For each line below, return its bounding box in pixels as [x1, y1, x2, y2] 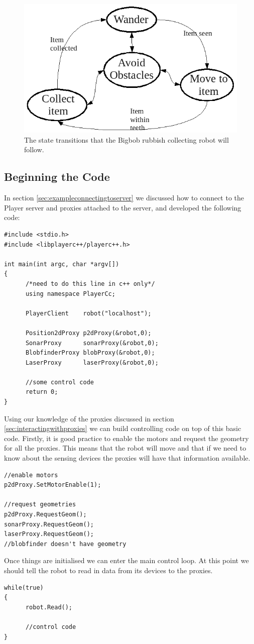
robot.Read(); [25, 603, 73, 611]
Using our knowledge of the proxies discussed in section [4, 413, 174, 423]
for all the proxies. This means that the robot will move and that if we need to [4, 443, 246, 453]
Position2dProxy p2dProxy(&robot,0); [25, 329, 152, 337]
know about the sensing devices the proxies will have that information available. [4, 453, 250, 463]
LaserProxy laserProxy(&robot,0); [25, 359, 159, 366]
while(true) [4, 584, 44, 591]
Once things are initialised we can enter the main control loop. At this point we [4, 555, 249, 566]
